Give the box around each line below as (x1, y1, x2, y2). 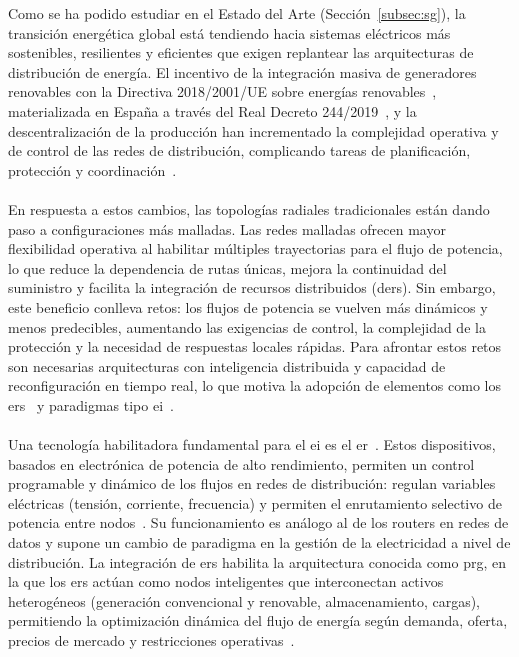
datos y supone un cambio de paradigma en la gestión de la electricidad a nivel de (8, 532, 511, 553)
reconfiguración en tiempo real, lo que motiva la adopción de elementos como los (8, 375, 501, 396)
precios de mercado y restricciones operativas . (8, 630, 295, 650)
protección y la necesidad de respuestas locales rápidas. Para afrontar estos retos (8, 336, 502, 357)
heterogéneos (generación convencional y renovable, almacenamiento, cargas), (8, 590, 480, 611)
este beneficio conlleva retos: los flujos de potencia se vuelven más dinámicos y (8, 296, 488, 317)
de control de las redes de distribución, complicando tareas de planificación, (8, 140, 471, 161)
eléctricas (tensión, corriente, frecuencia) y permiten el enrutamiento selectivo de (8, 492, 502, 513)
